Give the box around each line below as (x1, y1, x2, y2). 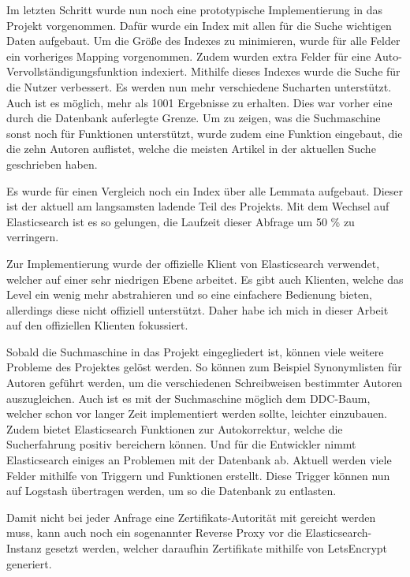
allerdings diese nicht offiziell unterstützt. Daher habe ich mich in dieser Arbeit (6, 301, 389, 318)
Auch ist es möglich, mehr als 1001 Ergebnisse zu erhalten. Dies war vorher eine (6, 94, 393, 110)
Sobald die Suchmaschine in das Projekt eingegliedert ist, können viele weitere (6, 343, 384, 359)
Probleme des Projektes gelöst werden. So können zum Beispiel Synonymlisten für (6, 359, 402, 375)
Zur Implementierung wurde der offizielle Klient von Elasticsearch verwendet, (6, 255, 380, 271)
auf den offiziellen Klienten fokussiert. (6, 317, 188, 333)
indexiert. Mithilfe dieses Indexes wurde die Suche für (141, 63, 401, 80)
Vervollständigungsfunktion (6, 63, 138, 80)
